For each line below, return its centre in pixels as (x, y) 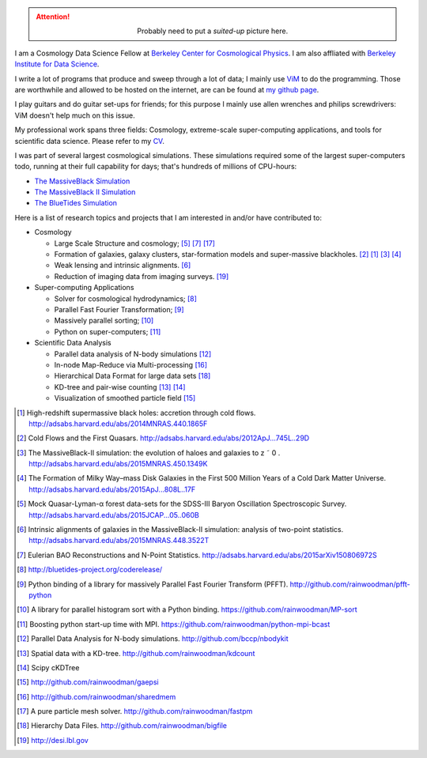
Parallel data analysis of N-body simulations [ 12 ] (133, 354)
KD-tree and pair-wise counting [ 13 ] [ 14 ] (120, 387)
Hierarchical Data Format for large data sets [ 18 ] (132, 376)
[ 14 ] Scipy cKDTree (48, 667)
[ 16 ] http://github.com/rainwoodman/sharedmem (96, 696)
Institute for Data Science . (57, 64)
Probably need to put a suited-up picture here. (213, 31)
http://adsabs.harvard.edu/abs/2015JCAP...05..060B (114, 515)
